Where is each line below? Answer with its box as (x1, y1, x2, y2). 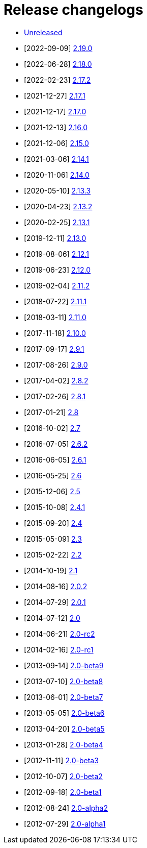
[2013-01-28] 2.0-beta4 (24, 740, 103, 749)
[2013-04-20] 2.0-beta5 (24, 724, 105, 733)
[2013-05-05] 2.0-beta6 (24, 708, 105, 717)
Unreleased (24, 28, 63, 37)
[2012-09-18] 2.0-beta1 (24, 787, 102, 796)
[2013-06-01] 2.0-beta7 (24, 692, 103, 701)
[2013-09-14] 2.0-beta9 (24, 661, 104, 670)
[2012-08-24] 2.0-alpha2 (24, 803, 108, 812)
